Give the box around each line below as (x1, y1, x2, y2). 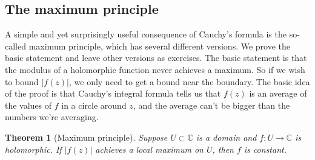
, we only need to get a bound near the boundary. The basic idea (68, 75, 310, 88)
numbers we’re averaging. (5, 110, 99, 123)
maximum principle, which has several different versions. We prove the (28, 39, 291, 52)
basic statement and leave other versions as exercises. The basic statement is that (5, 51, 307, 64)
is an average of (249, 87, 307, 100)
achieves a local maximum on (95, 142, 204, 155)
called (5, 39, 26, 52)
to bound (5, 75, 39, 88)
